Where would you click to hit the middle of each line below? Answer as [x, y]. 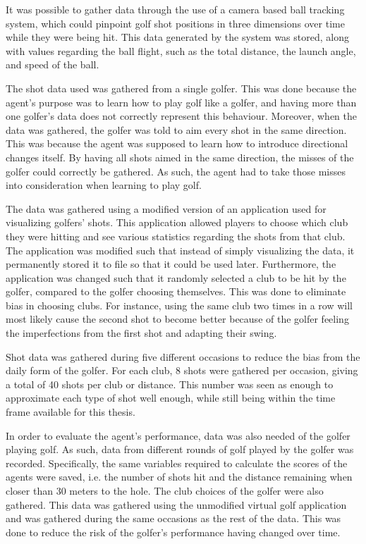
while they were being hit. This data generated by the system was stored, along [177, 37]
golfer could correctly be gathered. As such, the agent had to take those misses [176, 171]
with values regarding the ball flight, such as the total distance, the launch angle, [181, 50]
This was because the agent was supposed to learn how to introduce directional [177, 143]
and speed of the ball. [53, 64]
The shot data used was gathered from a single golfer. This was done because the [181, 88]
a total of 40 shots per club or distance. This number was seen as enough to [170, 384]
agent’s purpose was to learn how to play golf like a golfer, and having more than [181, 102]
